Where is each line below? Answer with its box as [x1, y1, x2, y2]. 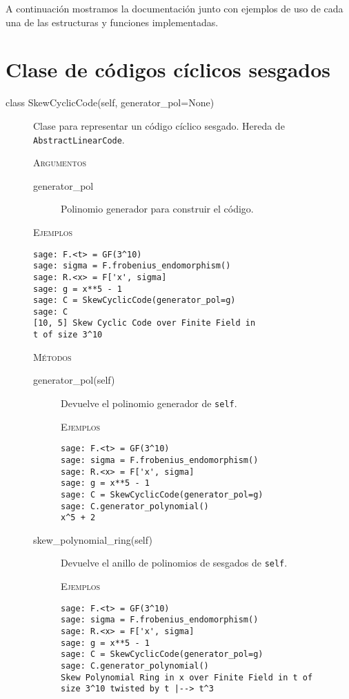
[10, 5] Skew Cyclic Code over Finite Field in [33, 318, 256, 328]
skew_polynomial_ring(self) [33, 532, 152, 547]
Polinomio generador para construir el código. [61, 201, 254, 216]
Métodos [33, 349, 72, 364]
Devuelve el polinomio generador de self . [61, 395, 237, 410]
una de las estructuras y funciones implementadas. [6, 14, 219, 29]
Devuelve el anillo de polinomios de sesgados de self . [61, 555, 288, 570]
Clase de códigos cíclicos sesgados [6, 55, 331, 83]
